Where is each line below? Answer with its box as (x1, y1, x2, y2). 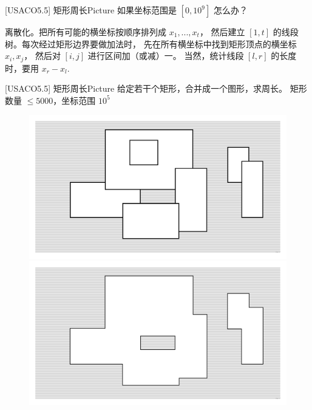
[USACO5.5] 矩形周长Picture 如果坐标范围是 (5, 4, 177, 16)
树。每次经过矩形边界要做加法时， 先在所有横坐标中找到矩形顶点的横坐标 (5, 37, 297, 50)
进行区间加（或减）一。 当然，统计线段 (87, 49, 244, 62)
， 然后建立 (199, 26, 245, 38)
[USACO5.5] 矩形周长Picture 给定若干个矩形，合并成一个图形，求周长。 (5, 82, 287, 95)
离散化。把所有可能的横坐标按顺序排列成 (5, 26, 166, 38)
